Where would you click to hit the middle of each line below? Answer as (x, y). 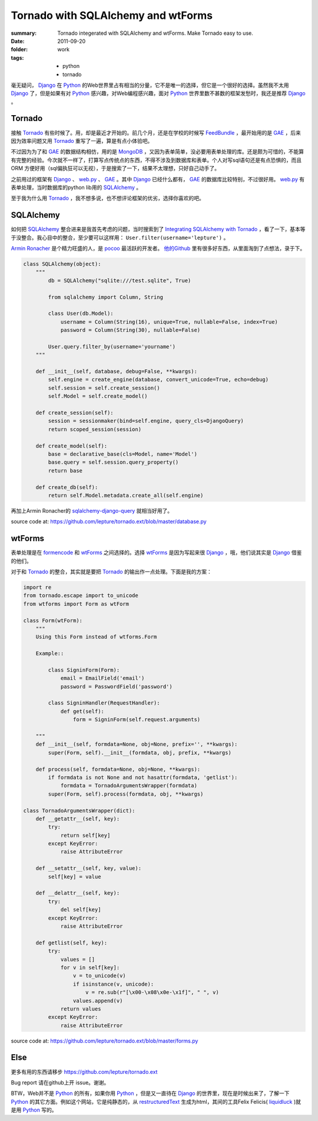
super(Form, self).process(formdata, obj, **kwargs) (126, 794)
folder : (19, 50)
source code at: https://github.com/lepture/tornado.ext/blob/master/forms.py (105, 1041)
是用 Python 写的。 (34, 1110)
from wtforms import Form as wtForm (76, 604)
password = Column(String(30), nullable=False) (130, 330)
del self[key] (81, 910)
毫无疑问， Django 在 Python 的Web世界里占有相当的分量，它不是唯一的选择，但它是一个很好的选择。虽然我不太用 (150, 85)
